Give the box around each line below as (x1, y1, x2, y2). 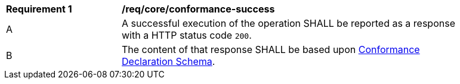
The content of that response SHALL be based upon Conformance (122, 43, 420, 55)
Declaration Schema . (122, 55, 215, 67)
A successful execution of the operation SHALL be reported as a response (122, 17, 455, 29)
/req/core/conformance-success (122, 3, 275, 15)
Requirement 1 (6, 3, 72, 15)
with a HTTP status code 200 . (122, 29, 252, 41)
